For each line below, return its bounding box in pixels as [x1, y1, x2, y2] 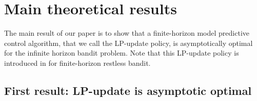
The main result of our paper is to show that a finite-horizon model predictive [4, 28, 249, 38]
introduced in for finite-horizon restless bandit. [4, 57, 151, 68]
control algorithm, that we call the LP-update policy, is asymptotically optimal [4, 37, 253, 48]
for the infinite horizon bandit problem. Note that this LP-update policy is [4, 47, 239, 58]
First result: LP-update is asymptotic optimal [4, 82, 252, 98]
